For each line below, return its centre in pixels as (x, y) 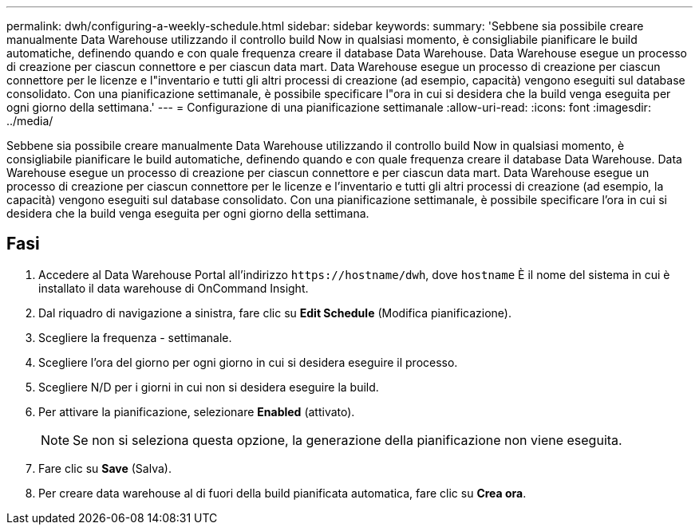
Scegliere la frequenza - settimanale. (135, 337)
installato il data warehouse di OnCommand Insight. (174, 288)
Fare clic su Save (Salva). (105, 468)
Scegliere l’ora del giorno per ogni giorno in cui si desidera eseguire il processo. (248, 362)
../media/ (30, 121)
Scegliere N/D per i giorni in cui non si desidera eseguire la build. (209, 387)
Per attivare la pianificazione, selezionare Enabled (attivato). (197, 411)
